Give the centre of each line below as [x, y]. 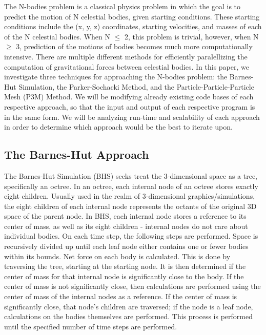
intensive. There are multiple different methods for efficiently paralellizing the [126, 56]
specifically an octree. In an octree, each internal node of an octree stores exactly [131, 186]
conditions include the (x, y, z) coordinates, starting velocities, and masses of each [133, 26]
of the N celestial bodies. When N [57, 36]
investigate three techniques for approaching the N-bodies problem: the [116, 77]
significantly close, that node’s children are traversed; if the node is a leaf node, [129, 306]
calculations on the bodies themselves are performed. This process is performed [128, 316]
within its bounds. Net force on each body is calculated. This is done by [117, 256]
